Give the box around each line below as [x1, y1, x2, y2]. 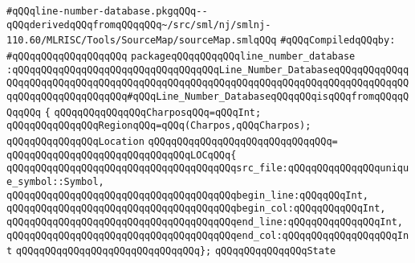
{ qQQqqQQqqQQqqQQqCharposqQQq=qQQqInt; [44, 106, 262, 118]
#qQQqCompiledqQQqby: [280, 35, 396, 47]
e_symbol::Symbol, [6, 175, 104, 187]
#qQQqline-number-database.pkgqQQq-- [6, 6, 208, 17]
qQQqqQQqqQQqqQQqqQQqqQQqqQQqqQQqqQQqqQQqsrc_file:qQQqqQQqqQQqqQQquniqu [6, 162, 409, 175]
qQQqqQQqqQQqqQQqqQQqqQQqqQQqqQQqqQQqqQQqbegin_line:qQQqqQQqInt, [6, 189, 369, 201]
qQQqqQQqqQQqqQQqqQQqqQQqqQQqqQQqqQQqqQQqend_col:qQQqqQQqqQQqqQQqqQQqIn [6, 229, 409, 241]
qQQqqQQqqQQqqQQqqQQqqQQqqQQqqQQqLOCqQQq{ [6, 149, 237, 161]
